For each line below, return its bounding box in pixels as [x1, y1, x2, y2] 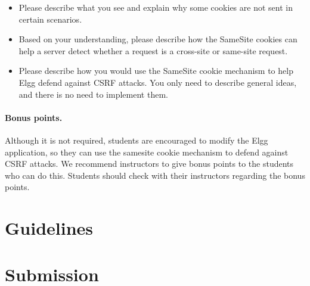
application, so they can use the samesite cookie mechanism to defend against [5, 145, 289, 158]
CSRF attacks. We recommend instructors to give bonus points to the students [5, 157, 294, 170]
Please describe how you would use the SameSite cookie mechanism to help [18, 64, 293, 77]
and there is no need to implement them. [18, 88, 168, 100]
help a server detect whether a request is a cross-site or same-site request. [18, 44, 288, 57]
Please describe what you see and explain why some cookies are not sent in [18, 1, 293, 13]
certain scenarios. [18, 13, 82, 25]
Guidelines [5, 216, 94, 240]
